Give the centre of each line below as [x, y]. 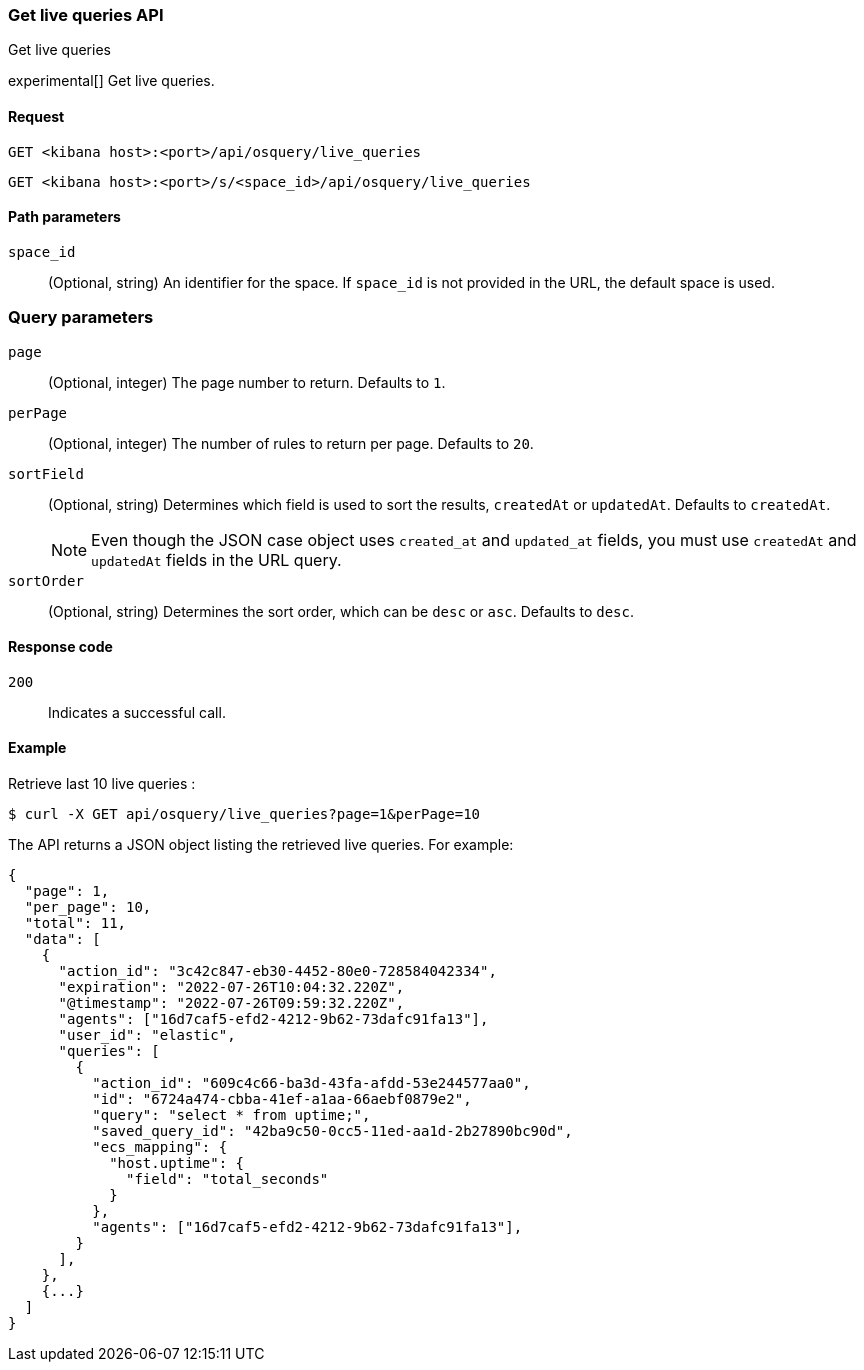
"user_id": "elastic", [147, 1035]
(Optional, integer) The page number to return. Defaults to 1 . [247, 382]
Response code [60, 647]
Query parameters [81, 317]
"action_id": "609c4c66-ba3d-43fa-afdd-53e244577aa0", [311, 1083]
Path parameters [64, 217]
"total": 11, [75, 923]
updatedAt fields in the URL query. [216, 559]
